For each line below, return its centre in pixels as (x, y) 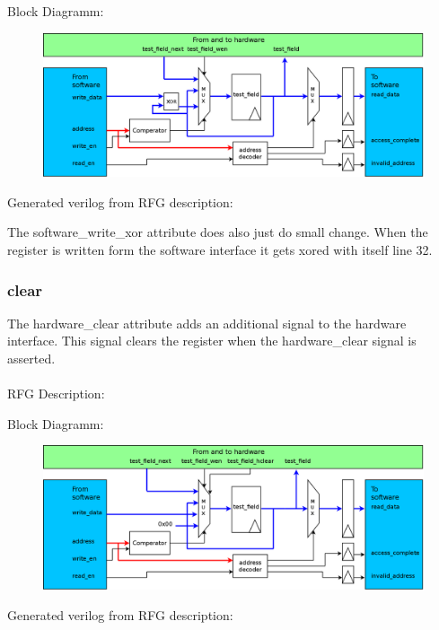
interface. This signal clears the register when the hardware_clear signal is (212, 341)
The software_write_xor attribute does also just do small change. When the (218, 232)
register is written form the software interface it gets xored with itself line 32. (220, 250)
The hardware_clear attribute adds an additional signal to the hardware (207, 323)
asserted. (31, 359)
